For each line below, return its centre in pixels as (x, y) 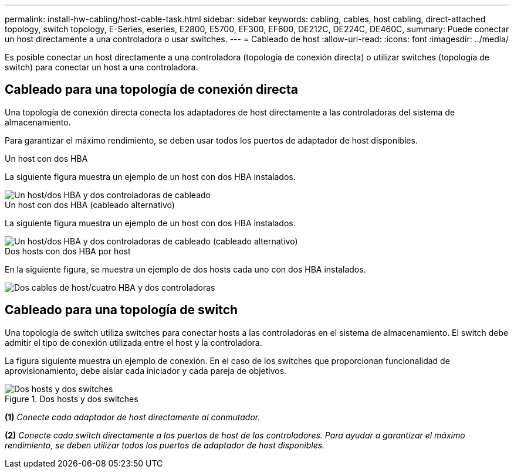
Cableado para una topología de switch (121, 310)
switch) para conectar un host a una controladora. (102, 67)
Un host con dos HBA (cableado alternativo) (90, 205)
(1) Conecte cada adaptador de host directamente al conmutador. (133, 417)
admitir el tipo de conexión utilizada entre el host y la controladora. (133, 342)
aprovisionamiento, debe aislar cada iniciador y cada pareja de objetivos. (146, 370)
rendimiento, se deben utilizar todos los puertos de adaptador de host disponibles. (165, 445)
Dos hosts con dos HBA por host (68, 251)
